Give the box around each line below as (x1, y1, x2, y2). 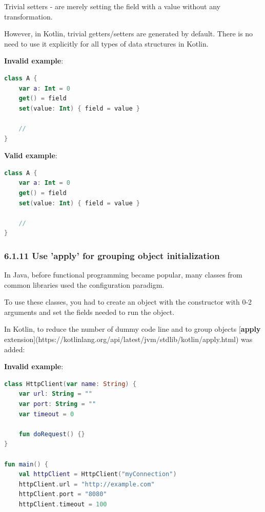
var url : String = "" (18, 390, 92, 398)
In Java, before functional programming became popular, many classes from (4, 269, 242, 280)
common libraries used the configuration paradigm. (4, 279, 165, 290)
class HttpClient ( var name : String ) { (4, 380, 136, 388)
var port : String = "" (18, 400, 96, 408)
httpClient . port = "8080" (18, 490, 107, 498)
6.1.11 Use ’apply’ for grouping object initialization (4, 249, 220, 262)
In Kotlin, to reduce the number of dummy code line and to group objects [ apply (4, 324, 261, 334)
